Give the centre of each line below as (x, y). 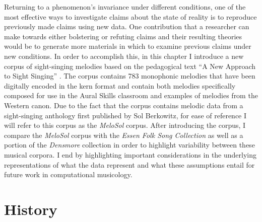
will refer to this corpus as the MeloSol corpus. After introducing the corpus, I (125, 125)
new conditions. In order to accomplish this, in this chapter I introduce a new (124, 56)
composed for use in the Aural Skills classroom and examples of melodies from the (131, 95)
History (31, 209)
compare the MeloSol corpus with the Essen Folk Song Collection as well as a (124, 135)
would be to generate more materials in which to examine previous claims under (128, 46)
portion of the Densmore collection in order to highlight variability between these (129, 145)
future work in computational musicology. (68, 174)
